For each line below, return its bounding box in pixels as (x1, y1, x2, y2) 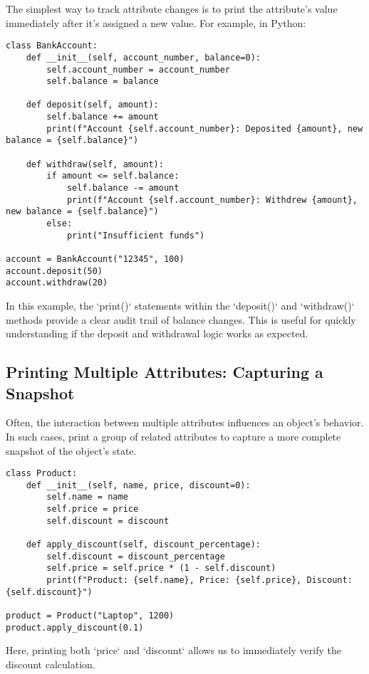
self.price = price (46, 504, 139, 515)
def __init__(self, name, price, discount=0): (26, 480, 251, 490)
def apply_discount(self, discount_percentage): (26, 539, 261, 550)
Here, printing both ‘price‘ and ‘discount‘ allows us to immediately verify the (6, 643, 341, 658)
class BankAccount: (6, 41, 98, 51)
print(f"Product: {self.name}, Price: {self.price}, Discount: (46, 575, 353, 586)
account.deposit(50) (6, 265, 103, 276)
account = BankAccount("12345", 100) (6, 254, 184, 264)
